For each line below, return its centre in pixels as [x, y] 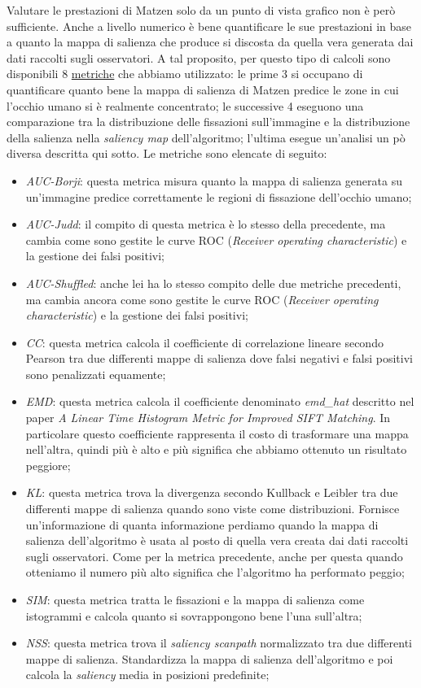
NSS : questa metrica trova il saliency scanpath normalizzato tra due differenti [219, 643]
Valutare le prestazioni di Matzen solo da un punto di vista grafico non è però [201, 10]
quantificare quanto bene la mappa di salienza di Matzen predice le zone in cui [203, 89]
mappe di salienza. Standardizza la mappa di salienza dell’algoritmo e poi [209, 658]
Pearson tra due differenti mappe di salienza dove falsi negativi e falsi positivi [219, 358]
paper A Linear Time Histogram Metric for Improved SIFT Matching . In [208, 418]
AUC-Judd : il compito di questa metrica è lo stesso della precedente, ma [206, 224]
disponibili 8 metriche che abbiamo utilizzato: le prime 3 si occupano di [185, 74]
